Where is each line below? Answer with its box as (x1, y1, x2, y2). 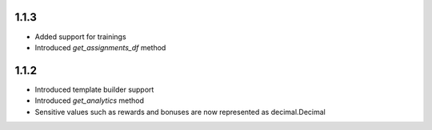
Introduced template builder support (34, 85, 154, 94)
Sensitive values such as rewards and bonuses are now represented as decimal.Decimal (34, 107, 326, 116)
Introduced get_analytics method (34, 96, 144, 105)
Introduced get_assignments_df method (34, 42, 166, 52)
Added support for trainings (34, 32, 127, 41)
